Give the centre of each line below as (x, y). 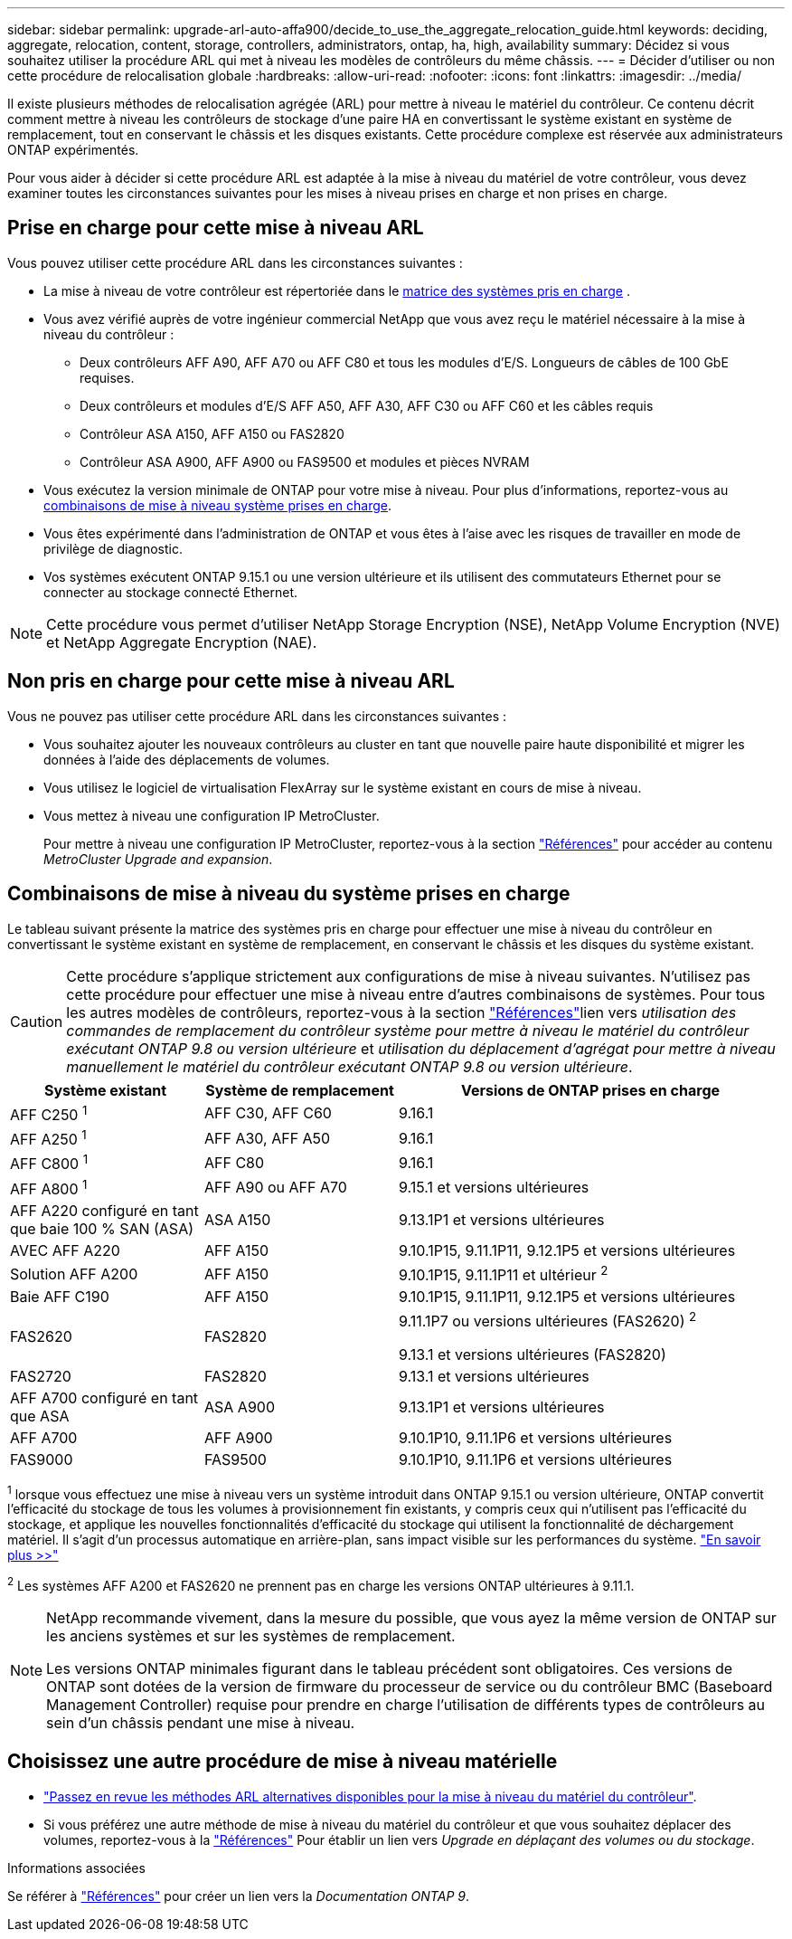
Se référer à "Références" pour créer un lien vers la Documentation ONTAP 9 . (238, 1896)
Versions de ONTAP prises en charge (590, 1090)
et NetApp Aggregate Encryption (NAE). (182, 642)
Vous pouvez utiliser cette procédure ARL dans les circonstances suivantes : (235, 262)
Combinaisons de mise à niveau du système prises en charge (289, 894)
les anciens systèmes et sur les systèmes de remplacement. (251, 1635)
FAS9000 (42, 1459)
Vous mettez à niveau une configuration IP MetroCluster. (212, 815)
